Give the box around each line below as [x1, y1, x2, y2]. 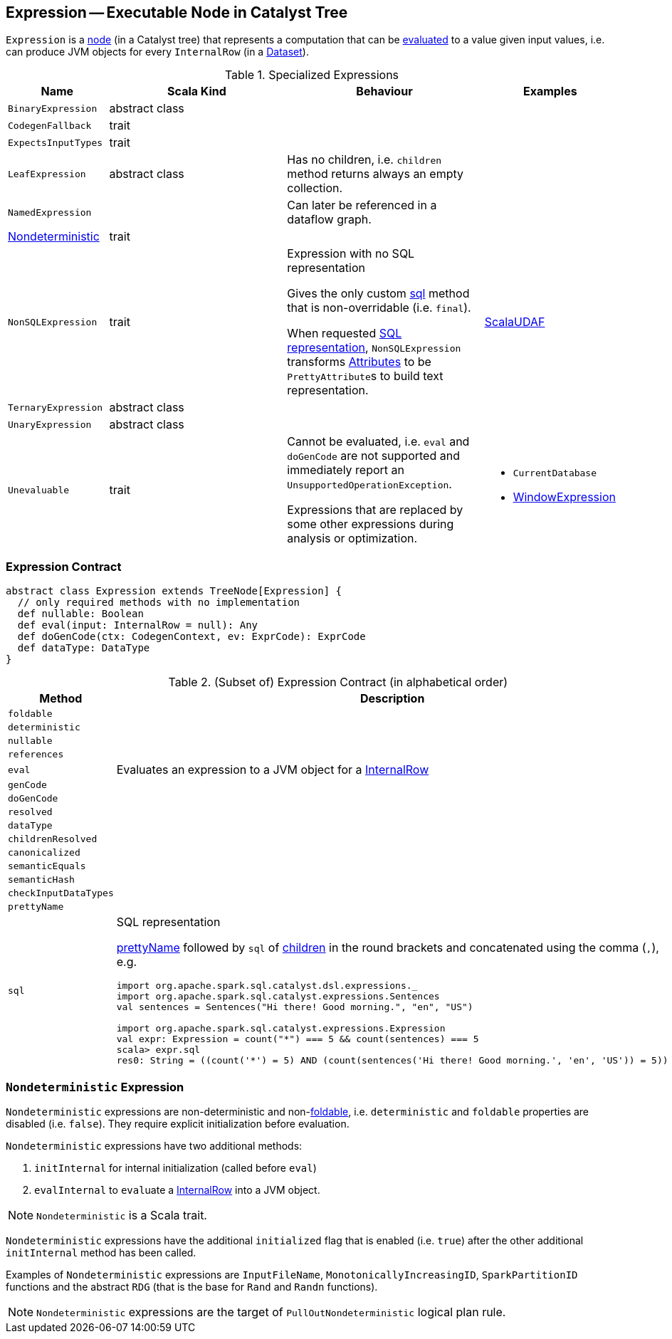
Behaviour [356, 84, 413, 99]
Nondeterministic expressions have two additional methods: [6, 1139, 303, 1152]
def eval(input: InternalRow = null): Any [17, 619, 258, 631]
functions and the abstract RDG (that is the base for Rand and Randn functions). [6, 1280, 378, 1293]
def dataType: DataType [17, 642, 150, 654]
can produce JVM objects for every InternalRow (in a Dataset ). [6, 46, 309, 58]
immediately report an [287, 463, 405, 478]
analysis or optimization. [287, 531, 418, 546]
